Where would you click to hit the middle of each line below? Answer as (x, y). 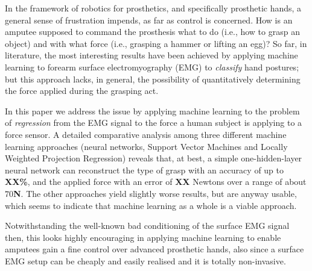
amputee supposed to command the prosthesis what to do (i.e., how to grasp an (152, 32)
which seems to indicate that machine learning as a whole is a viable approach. (151, 205)
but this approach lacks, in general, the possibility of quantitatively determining (153, 79)
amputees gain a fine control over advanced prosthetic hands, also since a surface (154, 249)
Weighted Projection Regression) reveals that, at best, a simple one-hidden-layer (154, 158)
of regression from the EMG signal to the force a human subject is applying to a (154, 123)
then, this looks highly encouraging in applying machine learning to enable (143, 237)
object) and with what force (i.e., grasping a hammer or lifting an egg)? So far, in (156, 43)
